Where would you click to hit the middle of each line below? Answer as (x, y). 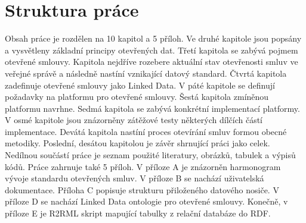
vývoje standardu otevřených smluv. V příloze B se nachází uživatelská (135, 178)
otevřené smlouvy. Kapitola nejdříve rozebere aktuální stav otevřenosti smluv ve (152, 62)
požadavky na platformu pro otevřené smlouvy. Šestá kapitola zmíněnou (137, 97)
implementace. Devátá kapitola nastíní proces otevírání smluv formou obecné (146, 131)
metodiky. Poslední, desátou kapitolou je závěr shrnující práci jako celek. (137, 143)
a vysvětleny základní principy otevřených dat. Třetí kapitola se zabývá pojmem (152, 50)
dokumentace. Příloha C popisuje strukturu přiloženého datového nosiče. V (142, 189)
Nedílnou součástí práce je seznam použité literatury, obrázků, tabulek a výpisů (150, 155)
